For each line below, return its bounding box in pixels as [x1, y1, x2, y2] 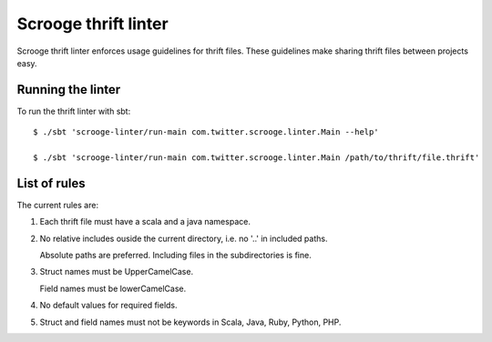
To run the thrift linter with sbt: [16, 106, 131, 116]
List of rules [16, 176, 86, 191]
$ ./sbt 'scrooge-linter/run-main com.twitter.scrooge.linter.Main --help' [33, 127, 379, 137]
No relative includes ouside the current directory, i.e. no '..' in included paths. [39, 233, 328, 244]
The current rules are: [16, 199, 99, 210]
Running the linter [16, 82, 121, 97]
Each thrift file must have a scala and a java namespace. [39, 216, 251, 227]
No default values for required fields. [39, 300, 178, 311]
